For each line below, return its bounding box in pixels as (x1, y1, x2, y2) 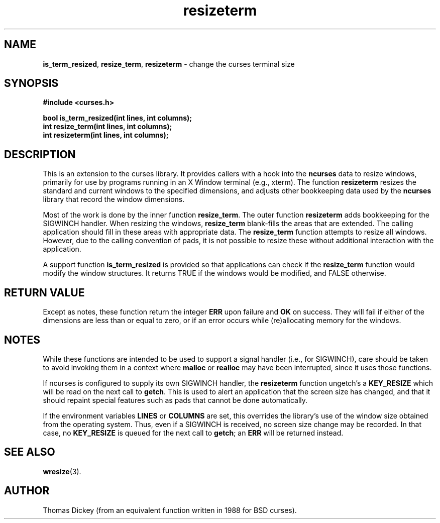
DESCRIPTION (4, 148, 76, 161)
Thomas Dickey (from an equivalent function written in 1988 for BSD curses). (43, 505, 297, 514)
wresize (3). (43, 467, 81, 476)
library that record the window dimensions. (43, 195, 185, 204)
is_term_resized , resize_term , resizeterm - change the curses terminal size (43, 59, 295, 68)
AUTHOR (4, 484, 50, 497)
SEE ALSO (4, 446, 55, 459)
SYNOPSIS (4, 77, 59, 90)
